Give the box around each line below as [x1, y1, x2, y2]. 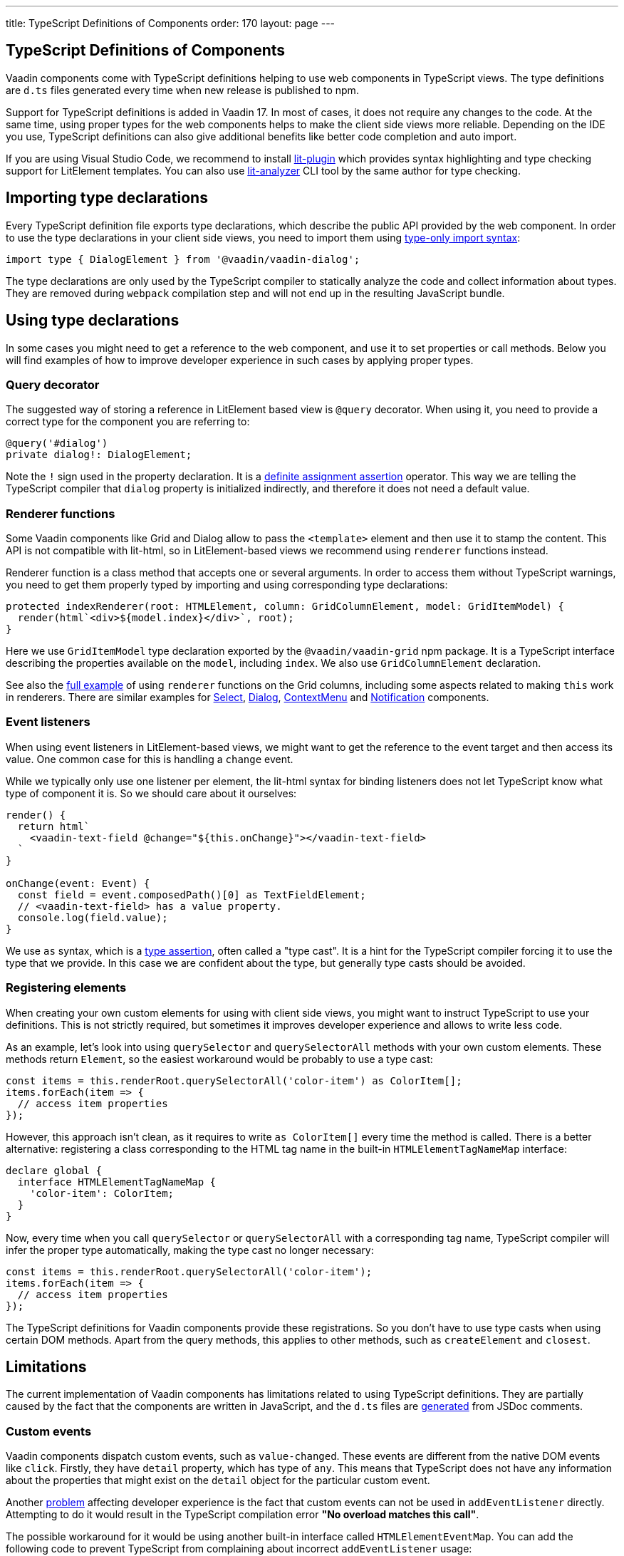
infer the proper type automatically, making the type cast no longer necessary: [6, 1243, 374, 1256]
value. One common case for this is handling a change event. [6, 752, 293, 765]
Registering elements [6, 980, 127, 995]
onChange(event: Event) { [6, 877, 150, 889]
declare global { [6, 1164, 102, 1176]
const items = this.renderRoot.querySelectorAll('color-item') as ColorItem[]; [6, 1074, 462, 1086]
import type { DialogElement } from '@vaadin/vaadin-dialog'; [6, 253, 360, 265]
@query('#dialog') [6, 437, 108, 450]
